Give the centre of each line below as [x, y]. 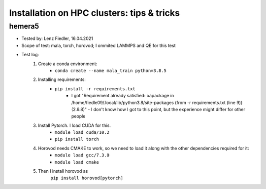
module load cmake [77, 162]
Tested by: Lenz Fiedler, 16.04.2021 [57, 38]
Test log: [30, 55]
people [79, 116]
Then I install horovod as [63, 171]
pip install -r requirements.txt [95, 89]
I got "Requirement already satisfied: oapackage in [123, 96]
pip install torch [77, 139]
